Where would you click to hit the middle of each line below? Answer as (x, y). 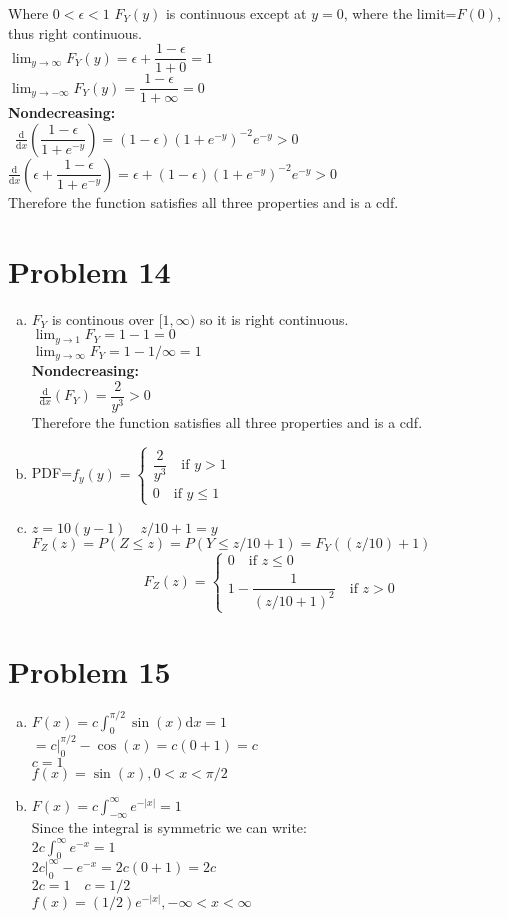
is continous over (103, 318)
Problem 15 (89, 671)
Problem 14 (89, 270)
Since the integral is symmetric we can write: (169, 827)
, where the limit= (400, 13)
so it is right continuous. (274, 318)
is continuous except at (236, 13)
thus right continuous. (75, 32)
